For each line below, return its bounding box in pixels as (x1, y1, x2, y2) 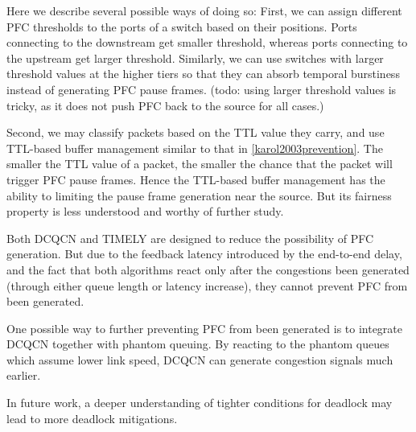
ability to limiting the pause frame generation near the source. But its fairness (6, 187, 392, 204)
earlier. (6, 367, 41, 384)
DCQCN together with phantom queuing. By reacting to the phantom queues (6, 335, 389, 352)
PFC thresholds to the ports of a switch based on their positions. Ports (6, 18, 357, 35)
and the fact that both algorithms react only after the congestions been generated (6, 261, 410, 278)
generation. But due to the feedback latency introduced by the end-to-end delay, (6, 245, 402, 262)
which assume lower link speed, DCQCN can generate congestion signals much (6, 351, 393, 368)
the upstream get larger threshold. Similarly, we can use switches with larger (6, 49, 384, 66)
